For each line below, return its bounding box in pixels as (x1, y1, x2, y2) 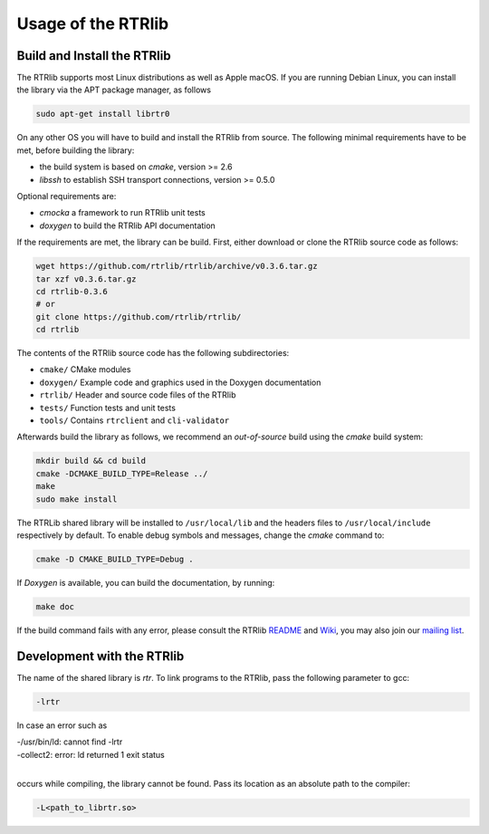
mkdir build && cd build (35, 455, 147, 466)
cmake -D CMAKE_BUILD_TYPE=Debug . (35, 553, 194, 564)
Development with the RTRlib (16, 648, 185, 664)
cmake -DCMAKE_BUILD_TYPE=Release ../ (35, 468, 208, 479)
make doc (35, 601, 75, 611)
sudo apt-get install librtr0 (35, 109, 170, 120)
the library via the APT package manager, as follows (16, 84, 212, 95)
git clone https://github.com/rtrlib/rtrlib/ (35, 312, 242, 321)
